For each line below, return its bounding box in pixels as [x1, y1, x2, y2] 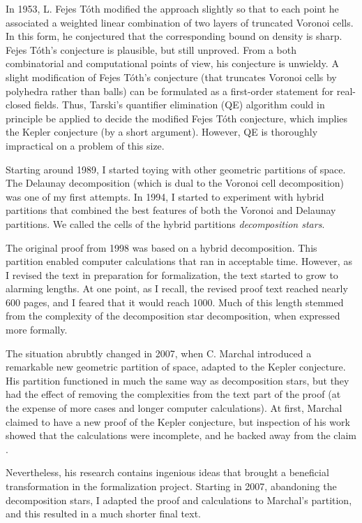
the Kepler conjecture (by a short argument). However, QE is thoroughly [6, 124, 318, 139]
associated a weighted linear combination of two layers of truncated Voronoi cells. [6, 15, 354, 29]
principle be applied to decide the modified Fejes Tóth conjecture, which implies [6, 110, 348, 125]
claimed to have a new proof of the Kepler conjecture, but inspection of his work [6, 414, 350, 429]
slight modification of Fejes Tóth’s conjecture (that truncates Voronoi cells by [6, 69, 337, 84]
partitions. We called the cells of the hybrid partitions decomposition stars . [6, 216, 325, 231]
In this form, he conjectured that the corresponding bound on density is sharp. [6, 29, 342, 43]
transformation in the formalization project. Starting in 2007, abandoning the [6, 479, 337, 493]
